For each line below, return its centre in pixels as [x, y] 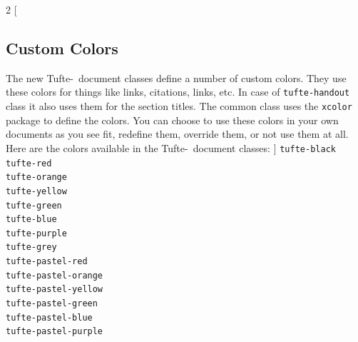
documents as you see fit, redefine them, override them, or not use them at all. [177, 134]
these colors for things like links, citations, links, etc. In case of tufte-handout [178, 92]
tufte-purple [36, 233]
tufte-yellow [36, 191]
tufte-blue [31, 220]
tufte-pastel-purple [55, 332]
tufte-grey [31, 247]
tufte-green [34, 205]
